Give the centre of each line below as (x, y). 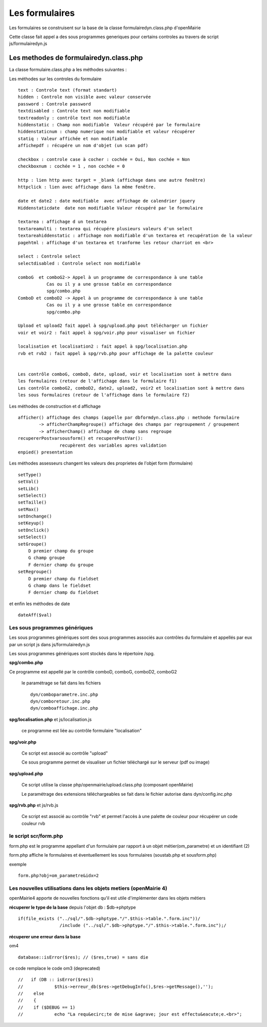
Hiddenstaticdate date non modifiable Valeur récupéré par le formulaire (111, 208)
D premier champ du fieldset (63, 579)
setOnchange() (35, 516)
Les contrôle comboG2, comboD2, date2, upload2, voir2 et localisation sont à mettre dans (131, 388)
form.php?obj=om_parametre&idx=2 (58, 876)
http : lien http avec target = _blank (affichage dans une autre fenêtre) (112, 180)
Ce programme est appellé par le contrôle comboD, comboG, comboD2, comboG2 (93, 671)
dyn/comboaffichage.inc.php (64, 708)
